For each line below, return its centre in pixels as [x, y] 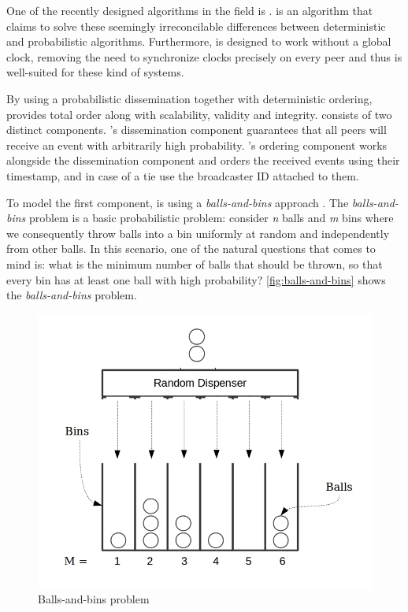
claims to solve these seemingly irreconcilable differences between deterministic [196, 26]
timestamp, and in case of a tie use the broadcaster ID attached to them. [183, 175]
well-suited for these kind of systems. [95, 72]
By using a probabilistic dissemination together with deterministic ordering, [189, 98]
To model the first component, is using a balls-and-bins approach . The [178, 202]
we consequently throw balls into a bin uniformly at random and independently [198, 233]
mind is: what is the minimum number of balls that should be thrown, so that [195, 263]
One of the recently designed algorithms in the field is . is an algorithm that [190, 10]
